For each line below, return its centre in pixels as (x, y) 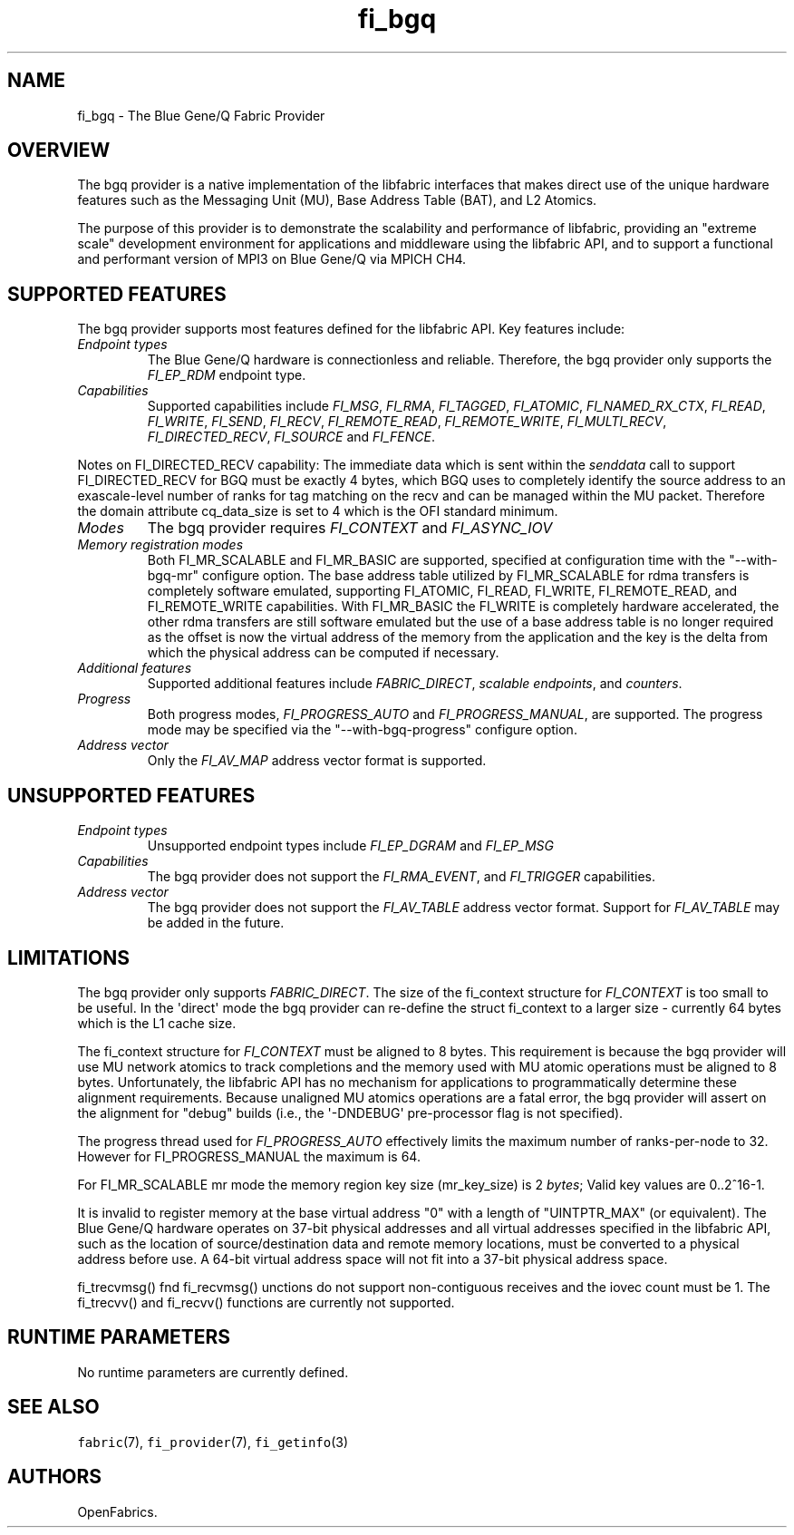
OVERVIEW (59, 151)
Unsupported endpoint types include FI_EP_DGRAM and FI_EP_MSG (350, 846)
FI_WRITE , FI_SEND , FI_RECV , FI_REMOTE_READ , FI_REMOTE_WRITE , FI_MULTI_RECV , (407, 422)
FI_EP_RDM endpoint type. (227, 375)
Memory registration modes (160, 545)
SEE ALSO (53, 1407)
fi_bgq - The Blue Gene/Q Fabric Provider (201, 115)
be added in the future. (216, 923)
